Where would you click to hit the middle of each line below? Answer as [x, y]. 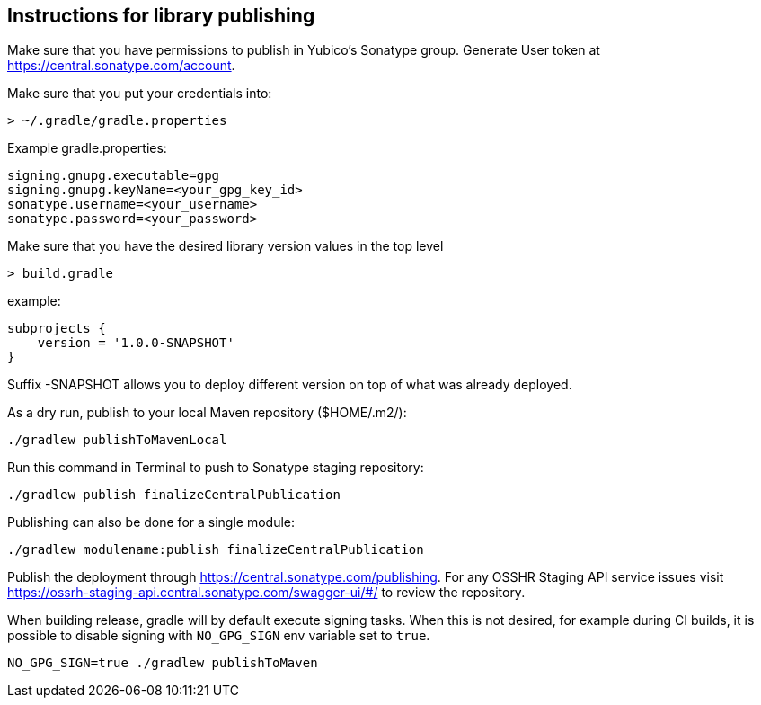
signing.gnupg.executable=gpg [114, 176]
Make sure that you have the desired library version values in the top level [226, 246]
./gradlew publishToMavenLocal [117, 440]
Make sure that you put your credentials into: [140, 94]
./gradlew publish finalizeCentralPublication [174, 495]
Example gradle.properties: [87, 148]
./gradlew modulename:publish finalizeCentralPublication [216, 550]
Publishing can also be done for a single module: [151, 522]
